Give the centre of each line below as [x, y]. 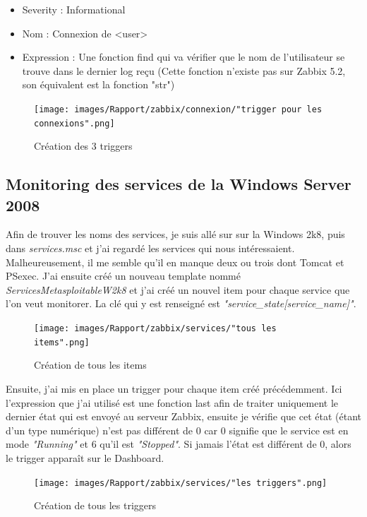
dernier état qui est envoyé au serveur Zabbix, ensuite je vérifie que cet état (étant [183, 416]
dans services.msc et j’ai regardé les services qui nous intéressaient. [150, 248]
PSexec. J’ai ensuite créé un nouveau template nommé [123, 276]
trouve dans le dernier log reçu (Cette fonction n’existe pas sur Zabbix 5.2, [184, 70]
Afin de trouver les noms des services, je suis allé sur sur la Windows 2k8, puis [175, 234]
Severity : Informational [74, 9]
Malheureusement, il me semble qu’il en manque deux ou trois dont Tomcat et [175, 262]
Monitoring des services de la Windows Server [179, 184]
